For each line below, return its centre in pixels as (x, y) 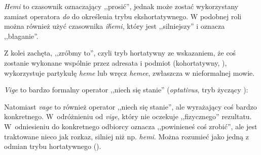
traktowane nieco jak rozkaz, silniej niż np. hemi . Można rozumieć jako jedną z (126, 136)
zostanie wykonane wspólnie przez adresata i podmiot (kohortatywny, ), (116, 62)
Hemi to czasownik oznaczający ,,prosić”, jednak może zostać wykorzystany (121, 6)
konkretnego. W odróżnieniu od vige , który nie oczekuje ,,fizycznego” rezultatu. (128, 116)
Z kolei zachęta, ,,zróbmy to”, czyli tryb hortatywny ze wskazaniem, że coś (120, 53)
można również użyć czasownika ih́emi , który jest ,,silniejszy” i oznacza (115, 26)
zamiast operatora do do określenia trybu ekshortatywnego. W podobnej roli (123, 16)
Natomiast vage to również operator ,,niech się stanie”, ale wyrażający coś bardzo (130, 106)
